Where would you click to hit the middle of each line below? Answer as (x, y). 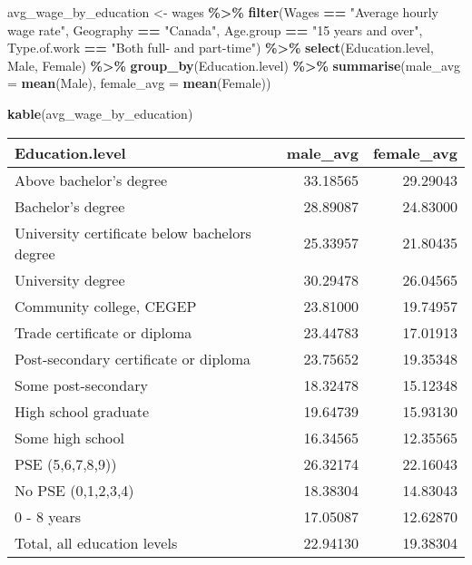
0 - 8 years (48, 516)
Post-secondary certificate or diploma (133, 358)
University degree (70, 279)
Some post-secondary (81, 385)
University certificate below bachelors (133, 232)
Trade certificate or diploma (103, 332)
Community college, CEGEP (106, 306)
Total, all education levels (96, 542)
